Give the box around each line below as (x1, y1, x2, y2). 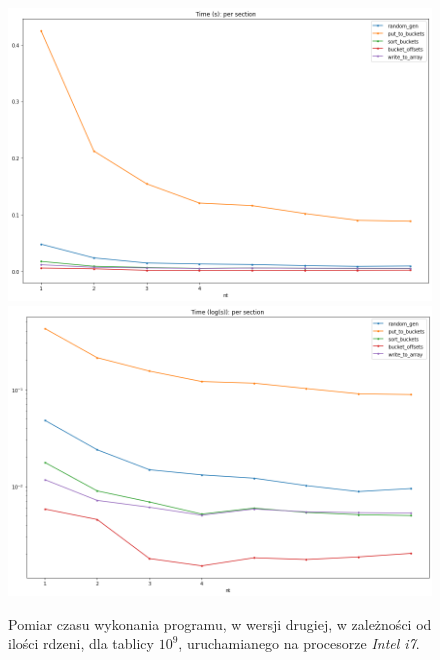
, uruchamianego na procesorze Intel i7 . (178, 633, 420, 654)
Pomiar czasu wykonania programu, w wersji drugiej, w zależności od (8, 613, 432, 634)
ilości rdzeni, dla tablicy (8, 633, 154, 654)
